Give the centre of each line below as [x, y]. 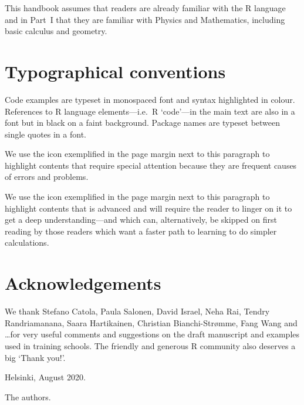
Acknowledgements [83, 283]
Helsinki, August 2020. [45, 377]
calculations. [27, 242]
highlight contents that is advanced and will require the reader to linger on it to [148, 208]
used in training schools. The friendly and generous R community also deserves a [150, 345]
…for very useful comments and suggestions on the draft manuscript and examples [152, 334]
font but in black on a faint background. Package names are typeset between [143, 123]
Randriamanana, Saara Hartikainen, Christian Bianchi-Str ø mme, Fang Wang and [151, 322]
